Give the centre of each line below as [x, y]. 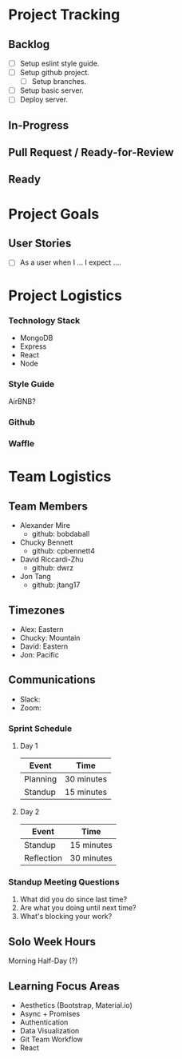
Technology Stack [44, 320]
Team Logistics [60, 477]
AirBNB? [22, 402]
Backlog [29, 44]
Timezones [37, 610]
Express [33, 346]
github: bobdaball [61, 534]
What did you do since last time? [73, 899]
